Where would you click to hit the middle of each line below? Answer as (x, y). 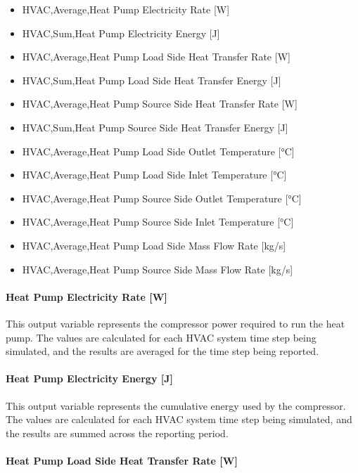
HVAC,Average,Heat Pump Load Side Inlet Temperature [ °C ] (154, 175)
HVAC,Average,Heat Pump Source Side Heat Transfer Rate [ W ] (160, 104)
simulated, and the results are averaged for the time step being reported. (162, 351)
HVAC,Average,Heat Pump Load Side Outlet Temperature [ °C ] (158, 151)
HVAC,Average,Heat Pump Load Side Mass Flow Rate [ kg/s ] (154, 245)
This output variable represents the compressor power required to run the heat (175, 323)
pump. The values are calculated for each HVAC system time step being (161, 337)
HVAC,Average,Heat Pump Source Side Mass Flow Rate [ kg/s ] (158, 269)
